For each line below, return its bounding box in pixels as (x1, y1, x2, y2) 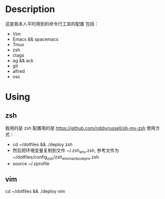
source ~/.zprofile (12, 160, 50, 166)
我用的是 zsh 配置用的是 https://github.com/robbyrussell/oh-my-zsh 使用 (5, 125, 155, 131)
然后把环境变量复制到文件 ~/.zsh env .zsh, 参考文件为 (12, 147, 119, 154)
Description (5, 4, 55, 15)
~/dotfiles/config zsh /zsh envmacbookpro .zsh (12, 154, 99, 161)
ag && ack (12, 57, 34, 63)
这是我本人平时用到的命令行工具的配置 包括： (5, 21, 99, 27)
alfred (12, 68, 25, 74)
